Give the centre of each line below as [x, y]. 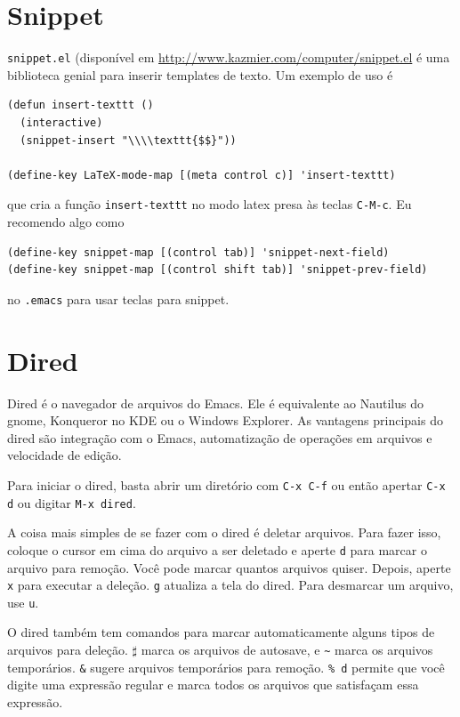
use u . [23, 602]
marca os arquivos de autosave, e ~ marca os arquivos [287, 649]
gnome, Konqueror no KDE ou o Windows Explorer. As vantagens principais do [225, 420]
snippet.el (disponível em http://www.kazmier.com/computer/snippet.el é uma [229, 57]
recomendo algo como [66, 222]
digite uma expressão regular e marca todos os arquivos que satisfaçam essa [213, 685]
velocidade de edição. [65, 455]
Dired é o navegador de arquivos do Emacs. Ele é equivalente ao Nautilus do [215, 403]
